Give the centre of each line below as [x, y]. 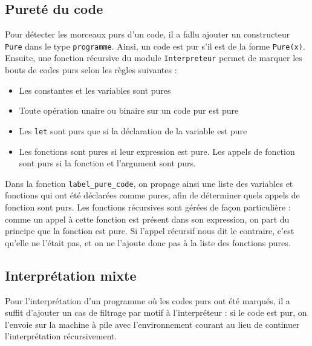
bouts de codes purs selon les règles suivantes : [91, 70]
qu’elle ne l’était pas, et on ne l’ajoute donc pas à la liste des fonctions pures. [148, 242]
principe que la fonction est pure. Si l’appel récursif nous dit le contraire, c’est [150, 231]
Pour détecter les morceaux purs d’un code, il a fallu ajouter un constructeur [148, 34]
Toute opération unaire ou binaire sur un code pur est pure [129, 110]
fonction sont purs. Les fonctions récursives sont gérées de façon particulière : [148, 207]
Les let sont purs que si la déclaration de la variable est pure [133, 130]
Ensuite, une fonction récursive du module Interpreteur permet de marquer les [154, 58]
